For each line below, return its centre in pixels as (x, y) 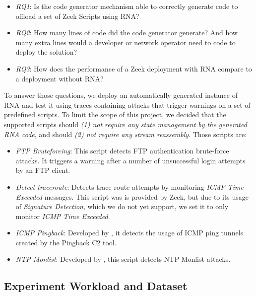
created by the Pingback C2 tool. (66, 242)
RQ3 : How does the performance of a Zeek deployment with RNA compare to (134, 68)
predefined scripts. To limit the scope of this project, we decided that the (115, 114)
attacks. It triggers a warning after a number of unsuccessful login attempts (130, 160)
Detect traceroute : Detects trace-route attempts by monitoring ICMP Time (129, 186)
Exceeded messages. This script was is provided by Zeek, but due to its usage (132, 196)
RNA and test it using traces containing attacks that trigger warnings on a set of (127, 105)
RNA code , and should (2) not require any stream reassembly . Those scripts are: (126, 134)
